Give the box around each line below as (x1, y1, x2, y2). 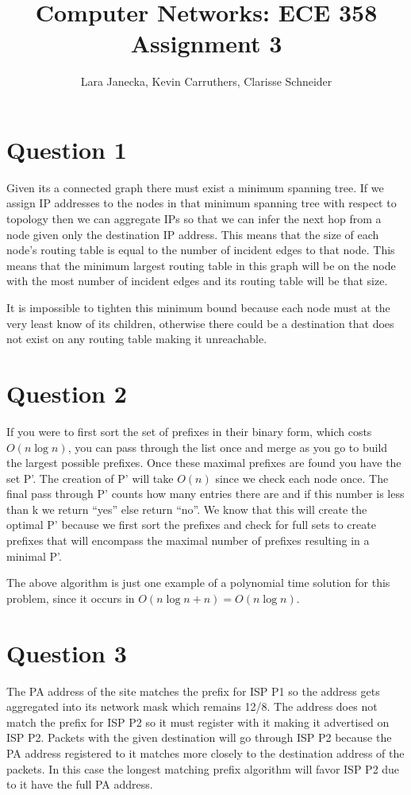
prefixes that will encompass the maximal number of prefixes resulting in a (6, 532, 370, 549)
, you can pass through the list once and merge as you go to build (67, 438, 388, 455)
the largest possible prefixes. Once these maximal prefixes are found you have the (6, 454, 401, 471)
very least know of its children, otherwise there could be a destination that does (6, 315, 394, 331)
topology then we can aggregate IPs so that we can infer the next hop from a (6, 210, 382, 227)
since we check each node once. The (215, 469, 389, 486)
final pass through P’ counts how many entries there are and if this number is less (6, 485, 405, 502)
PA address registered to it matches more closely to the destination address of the (6, 744, 405, 761)
